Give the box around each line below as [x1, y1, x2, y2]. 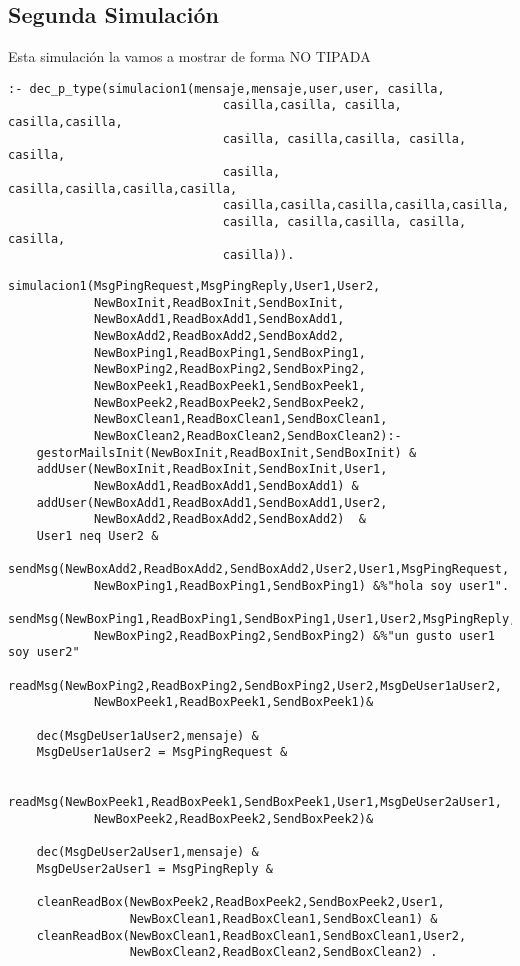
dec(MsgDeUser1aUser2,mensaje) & [36, 728, 259, 743]
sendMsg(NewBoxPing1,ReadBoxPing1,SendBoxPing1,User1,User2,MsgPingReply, [8, 612, 517, 627]
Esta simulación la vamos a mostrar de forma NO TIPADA [8, 46, 371, 67]
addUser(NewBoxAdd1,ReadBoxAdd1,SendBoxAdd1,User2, [36, 495, 388, 510]
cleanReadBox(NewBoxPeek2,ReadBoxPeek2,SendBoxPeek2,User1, [36, 895, 445, 910]
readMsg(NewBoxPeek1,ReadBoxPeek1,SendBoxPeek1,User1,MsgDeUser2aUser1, [8, 795, 502, 810]
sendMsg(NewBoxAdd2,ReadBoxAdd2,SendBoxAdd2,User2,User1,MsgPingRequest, [8, 562, 510, 577]
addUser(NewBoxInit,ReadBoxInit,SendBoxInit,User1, [36, 462, 388, 477]
